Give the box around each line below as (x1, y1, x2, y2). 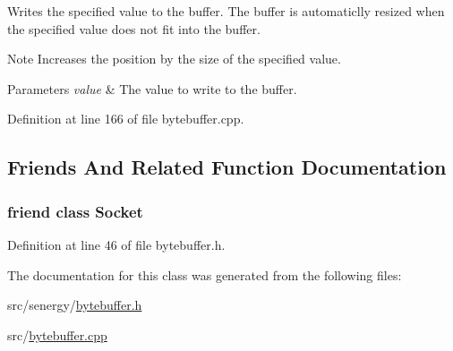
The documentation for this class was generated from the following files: (7, 265, 402, 284)
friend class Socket (7, 200, 143, 222)
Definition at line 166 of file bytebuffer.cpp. (7, 109, 244, 128)
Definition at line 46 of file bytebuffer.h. (7, 235, 226, 253)
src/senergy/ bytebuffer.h (7, 295, 142, 314)
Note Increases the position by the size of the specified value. (7, 49, 341, 68)
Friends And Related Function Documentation (7, 153, 447, 181)
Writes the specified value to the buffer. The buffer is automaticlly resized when (7, 2, 445, 20)
